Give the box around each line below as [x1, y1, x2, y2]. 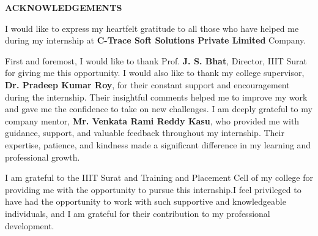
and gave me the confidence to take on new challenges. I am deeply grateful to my [5, 102, 312, 115]
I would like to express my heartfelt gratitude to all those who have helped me [5, 21, 299, 34]
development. [5, 219, 54, 232]
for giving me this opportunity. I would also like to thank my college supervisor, [5, 66, 305, 79]
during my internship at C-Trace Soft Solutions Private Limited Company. [5, 34, 306, 47]
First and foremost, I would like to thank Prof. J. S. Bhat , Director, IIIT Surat [5, 54, 307, 67]
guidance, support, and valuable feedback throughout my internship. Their [5, 126, 284, 139]
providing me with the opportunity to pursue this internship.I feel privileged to [5, 183, 301, 196]
